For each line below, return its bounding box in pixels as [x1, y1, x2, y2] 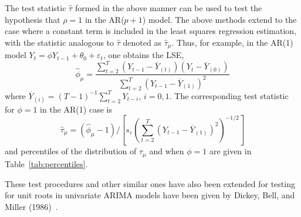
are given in [209, 145, 252, 157]
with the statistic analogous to [5, 36, 114, 48]
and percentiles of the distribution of [5, 145, 137, 157]
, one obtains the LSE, [103, 49, 184, 61]
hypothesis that [5, 13, 60, 25]
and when [149, 145, 184, 157]
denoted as [123, 36, 161, 48]
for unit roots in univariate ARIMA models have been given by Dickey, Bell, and [5, 189, 295, 201]
